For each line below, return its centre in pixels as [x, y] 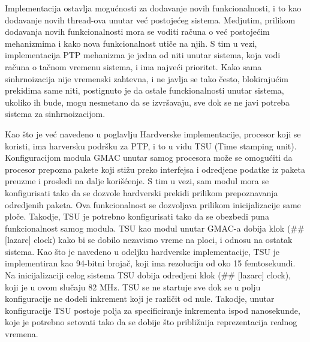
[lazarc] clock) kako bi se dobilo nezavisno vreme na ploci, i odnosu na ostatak [149, 240]
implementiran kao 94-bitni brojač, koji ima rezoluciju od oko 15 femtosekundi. [150, 263]
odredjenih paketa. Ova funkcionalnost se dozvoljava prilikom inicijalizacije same [153, 204]
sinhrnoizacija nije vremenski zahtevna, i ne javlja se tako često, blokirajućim [147, 78]
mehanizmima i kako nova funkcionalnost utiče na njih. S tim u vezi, [131, 43]
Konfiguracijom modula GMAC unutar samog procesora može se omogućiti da [149, 157]
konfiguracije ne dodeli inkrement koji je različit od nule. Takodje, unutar [140, 298]
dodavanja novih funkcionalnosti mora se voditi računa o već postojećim [137, 31]
